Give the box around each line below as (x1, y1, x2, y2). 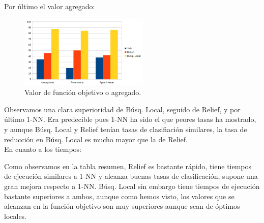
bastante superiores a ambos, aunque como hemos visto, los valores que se (4, 190, 234, 201)
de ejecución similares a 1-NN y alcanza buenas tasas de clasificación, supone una (4, 171, 258, 181)
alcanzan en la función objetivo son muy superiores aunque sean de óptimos (4, 201, 240, 211)
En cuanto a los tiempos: (4, 144, 82, 154)
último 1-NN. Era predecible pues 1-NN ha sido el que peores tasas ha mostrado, (4, 114, 256, 124)
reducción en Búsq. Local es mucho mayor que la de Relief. (4, 134, 188, 144)
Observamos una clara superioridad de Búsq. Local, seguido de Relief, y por (4, 104, 241, 114)
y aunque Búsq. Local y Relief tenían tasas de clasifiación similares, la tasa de (4, 124, 247, 135)
